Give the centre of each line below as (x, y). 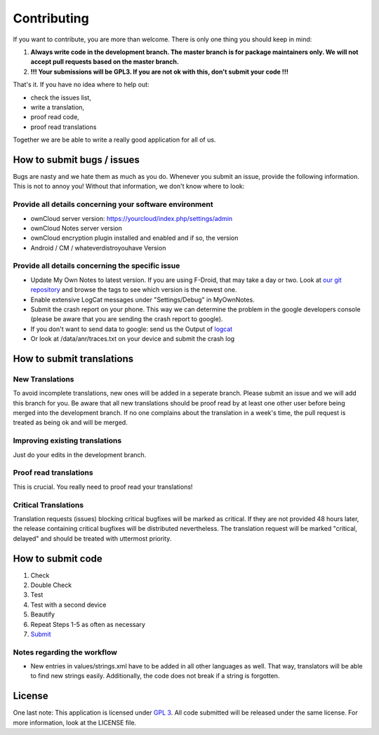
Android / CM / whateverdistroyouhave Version (98, 248)
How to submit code (58, 559)
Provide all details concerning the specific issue (97, 266)
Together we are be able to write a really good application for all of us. (114, 140)
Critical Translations (48, 505)
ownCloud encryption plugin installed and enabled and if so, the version (134, 238)
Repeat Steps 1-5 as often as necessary (88, 624)
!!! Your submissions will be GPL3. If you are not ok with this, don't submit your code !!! (160, 72)
